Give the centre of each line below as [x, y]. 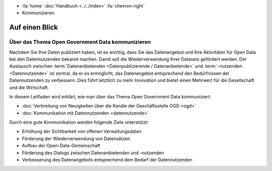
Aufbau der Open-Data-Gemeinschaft [61, 146]
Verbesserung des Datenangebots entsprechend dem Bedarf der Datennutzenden [107, 160]
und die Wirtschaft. [29, 87]
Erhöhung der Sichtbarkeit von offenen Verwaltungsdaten [82, 132]
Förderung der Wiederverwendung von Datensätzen [76, 138]
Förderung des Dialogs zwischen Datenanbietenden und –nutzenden [93, 153]
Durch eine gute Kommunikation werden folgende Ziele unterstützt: [79, 122]
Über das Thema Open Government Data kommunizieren [80, 42]
